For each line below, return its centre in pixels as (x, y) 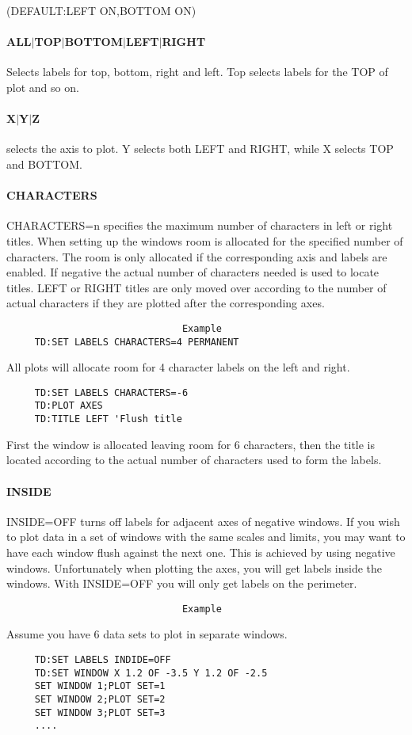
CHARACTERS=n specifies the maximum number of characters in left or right (200, 225)
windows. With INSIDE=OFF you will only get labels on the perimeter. (182, 583)
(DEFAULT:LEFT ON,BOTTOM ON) (101, 10)
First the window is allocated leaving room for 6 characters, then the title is (191, 444)
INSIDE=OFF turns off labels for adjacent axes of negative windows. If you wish (203, 521)
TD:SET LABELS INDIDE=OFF (103, 660)
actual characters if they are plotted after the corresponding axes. (166, 303)
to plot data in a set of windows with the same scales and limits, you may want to (206, 537)
